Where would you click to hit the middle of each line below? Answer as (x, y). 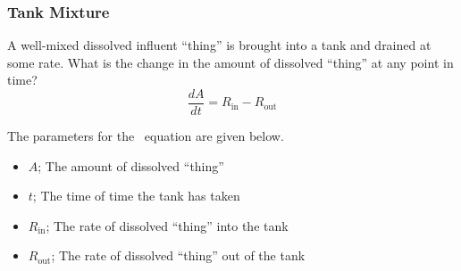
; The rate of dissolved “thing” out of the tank (178, 255)
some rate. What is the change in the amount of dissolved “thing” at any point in (230, 62)
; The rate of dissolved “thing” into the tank (167, 225)
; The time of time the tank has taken (136, 196)
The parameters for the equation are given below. (146, 136)
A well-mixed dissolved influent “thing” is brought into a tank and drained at (219, 45)
